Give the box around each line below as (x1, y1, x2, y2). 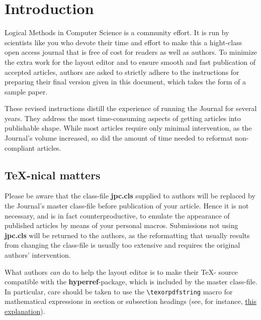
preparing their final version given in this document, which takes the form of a (5, 76, 246, 87)
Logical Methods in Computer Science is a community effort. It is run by (5, 27, 229, 38)
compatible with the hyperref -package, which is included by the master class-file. (5, 276, 257, 287)
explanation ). (5, 306, 45, 316)
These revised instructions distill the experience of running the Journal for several (5, 103, 257, 114)
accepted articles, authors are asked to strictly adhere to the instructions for (5, 66, 239, 77)
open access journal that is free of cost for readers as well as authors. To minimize (5, 47, 257, 57)
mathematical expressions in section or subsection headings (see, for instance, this (5, 296, 256, 306)
